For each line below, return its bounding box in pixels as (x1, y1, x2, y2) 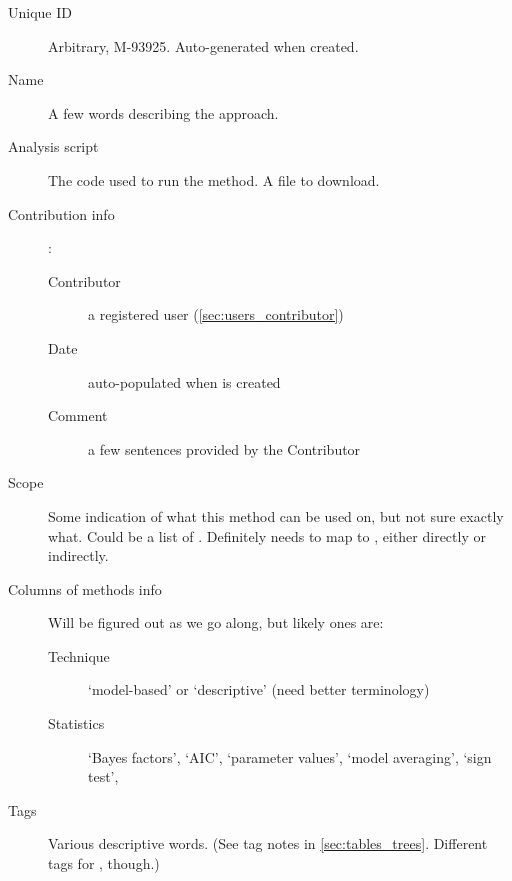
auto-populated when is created (88, 371, 281, 392)
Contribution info (8, 203, 115, 224)
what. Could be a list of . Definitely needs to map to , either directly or (48, 525, 486, 546)
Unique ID (8, 2, 72, 22)
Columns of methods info (8, 578, 162, 599)
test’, (88, 766, 119, 787)
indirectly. (48, 545, 109, 566)
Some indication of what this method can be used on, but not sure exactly (48, 505, 504, 526)
